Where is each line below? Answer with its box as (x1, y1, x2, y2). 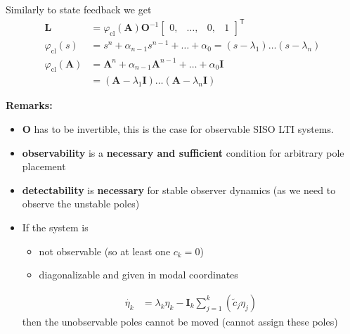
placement (22, 159, 66, 174)
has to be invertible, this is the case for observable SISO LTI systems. (34, 121, 334, 136)
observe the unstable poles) (22, 196, 140, 211)
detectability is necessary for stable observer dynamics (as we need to (22, 182, 336, 197)
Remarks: (6, 98, 53, 113)
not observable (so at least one (39, 243, 171, 258)
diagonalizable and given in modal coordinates (39, 267, 238, 282)
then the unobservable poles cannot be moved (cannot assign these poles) (22, 314, 338, 328)
